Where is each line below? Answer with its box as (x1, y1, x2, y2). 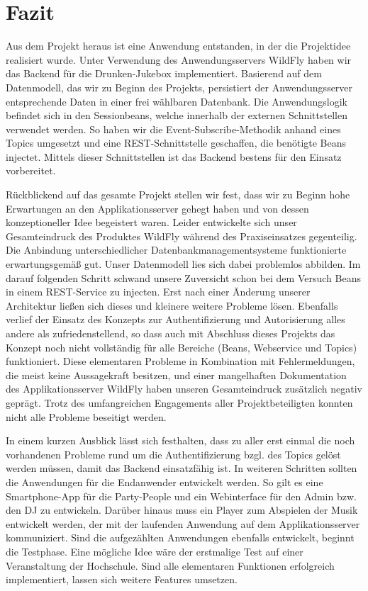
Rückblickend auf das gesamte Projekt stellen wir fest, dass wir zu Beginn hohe (6, 187, 350, 202)
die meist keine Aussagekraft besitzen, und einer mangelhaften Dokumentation (6, 367, 347, 382)
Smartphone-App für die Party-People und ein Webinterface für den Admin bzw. (6, 488, 357, 503)
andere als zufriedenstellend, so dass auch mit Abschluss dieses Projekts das (6, 326, 335, 340)
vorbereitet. (6, 163, 56, 178)
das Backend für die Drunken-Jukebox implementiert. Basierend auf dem (6, 66, 322, 81)
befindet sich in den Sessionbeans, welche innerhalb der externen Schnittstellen (6, 108, 347, 123)
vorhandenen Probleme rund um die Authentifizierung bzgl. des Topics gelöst (6, 446, 341, 461)
